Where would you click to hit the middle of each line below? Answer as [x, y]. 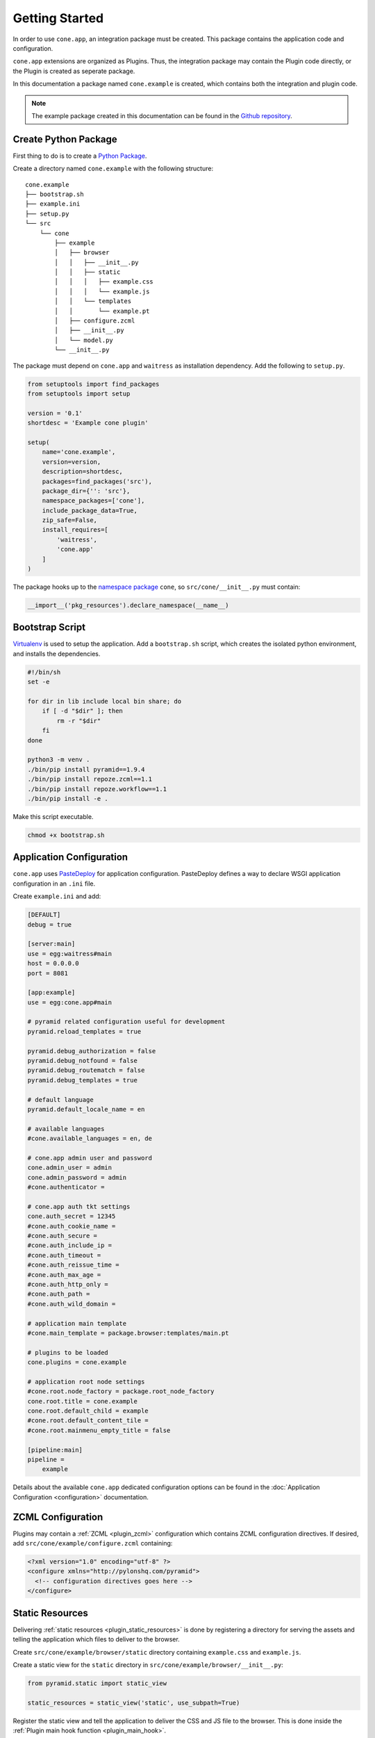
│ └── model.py [84, 340]
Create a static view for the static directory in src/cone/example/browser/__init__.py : [148, 1664]
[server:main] [51, 944]
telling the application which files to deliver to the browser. [96, 1639]
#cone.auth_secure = [62, 1236]
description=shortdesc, [82, 472]
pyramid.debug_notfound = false [83, 1061]
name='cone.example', [79, 452]
